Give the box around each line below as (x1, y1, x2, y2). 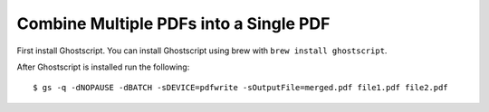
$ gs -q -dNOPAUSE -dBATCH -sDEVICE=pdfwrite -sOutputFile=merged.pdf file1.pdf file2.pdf (33, 82, 448, 93)
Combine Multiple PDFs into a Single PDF (16, 14, 331, 33)
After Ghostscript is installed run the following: (16, 61, 190, 72)
